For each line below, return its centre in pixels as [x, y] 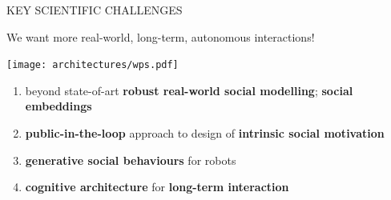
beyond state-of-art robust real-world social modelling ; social [189, 90]
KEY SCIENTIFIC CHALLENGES [95, 10]
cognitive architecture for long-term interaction [157, 187]
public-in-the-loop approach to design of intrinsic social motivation [205, 133]
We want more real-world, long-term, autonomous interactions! [161, 36]
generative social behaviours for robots [131, 160]
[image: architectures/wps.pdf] [93, 65]
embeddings [58, 106]
